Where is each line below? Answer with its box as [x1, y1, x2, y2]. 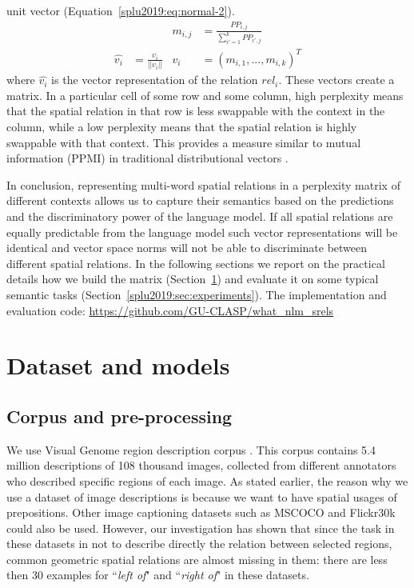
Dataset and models [6, 349, 230, 382]
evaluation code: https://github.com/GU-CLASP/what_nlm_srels [6, 302, 334, 318]
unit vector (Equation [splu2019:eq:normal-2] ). [6, 2, 235, 18]
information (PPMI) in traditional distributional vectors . [6, 150, 289, 166]
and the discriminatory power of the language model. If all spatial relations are [6, 208, 393, 224]
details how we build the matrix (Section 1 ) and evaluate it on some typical [6, 270, 379, 287]
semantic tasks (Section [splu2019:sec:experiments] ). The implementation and [6, 286, 387, 302]
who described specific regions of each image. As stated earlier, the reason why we [6, 472, 408, 489]
